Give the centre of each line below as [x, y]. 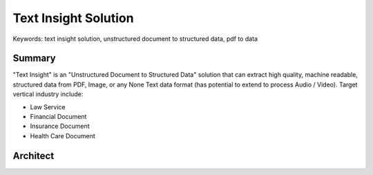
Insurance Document [60, 126]
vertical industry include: [48, 94]
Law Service [48, 107]
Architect [34, 156]
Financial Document [58, 117]
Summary [34, 58]
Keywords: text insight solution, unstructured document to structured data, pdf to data [135, 39]
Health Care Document [63, 136]
